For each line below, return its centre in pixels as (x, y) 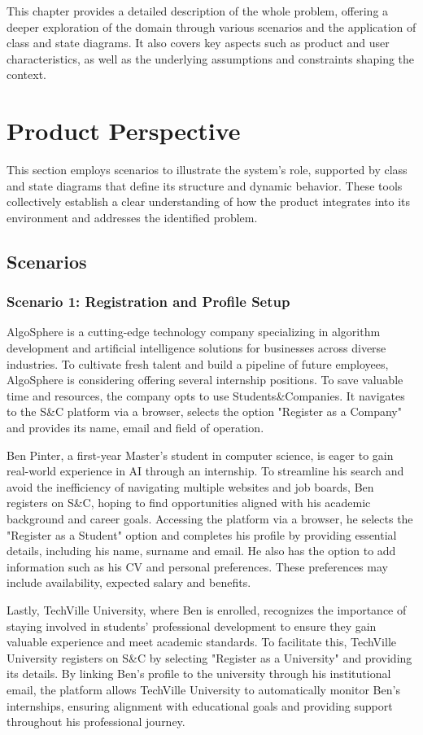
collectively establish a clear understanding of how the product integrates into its (208, 201)
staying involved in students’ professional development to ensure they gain (192, 626)
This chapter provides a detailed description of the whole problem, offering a (198, 11)
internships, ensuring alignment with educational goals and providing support (200, 705)
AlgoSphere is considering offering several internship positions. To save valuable (205, 380)
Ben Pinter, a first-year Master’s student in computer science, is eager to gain (200, 455)
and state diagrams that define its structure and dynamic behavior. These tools (205, 185)
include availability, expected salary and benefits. (129, 582)
